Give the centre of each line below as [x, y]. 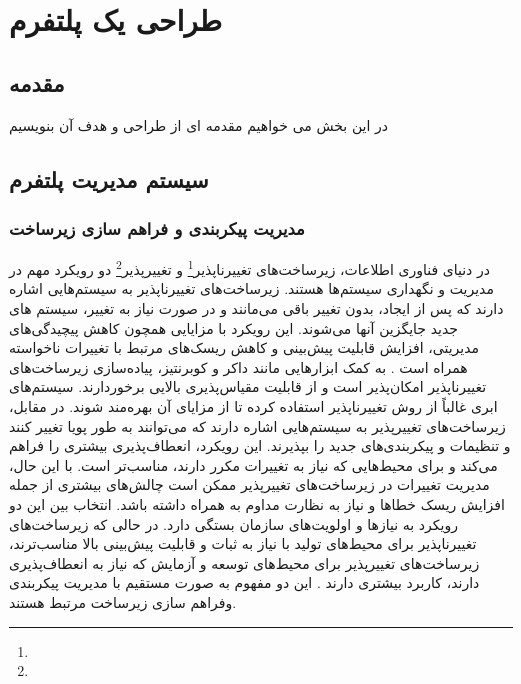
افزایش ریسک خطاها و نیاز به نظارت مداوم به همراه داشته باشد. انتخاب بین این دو [257, 503]
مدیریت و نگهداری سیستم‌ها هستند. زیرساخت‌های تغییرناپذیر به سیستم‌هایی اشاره [251, 288]
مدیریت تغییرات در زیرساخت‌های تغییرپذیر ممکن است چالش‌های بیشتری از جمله [249, 484]
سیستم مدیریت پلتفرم [109, 178]
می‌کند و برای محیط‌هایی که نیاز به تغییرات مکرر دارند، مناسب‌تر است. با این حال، [253, 464]
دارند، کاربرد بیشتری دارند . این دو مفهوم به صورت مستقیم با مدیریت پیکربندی [244, 582]
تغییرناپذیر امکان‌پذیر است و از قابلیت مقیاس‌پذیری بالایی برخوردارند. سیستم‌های [248, 386]
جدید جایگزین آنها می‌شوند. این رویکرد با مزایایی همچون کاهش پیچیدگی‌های [233, 327]
